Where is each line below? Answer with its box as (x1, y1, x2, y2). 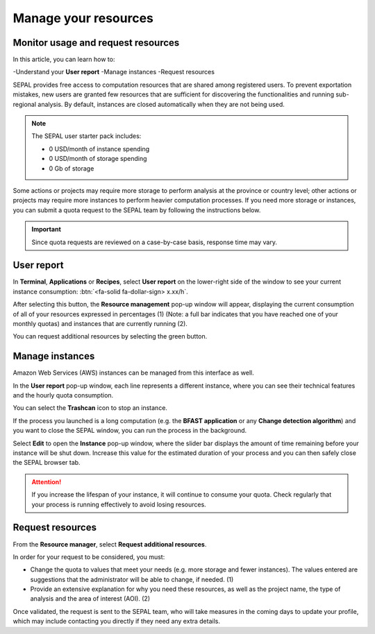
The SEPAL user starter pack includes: (31, 132, 142, 140)
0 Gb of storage (49, 164, 94, 173)
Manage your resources (12, 10, 154, 26)
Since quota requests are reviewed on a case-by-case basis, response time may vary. (31, 238, 278, 246)
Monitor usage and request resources (12, 37, 180, 49)
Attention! (31, 477, 62, 486)
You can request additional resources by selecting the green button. (12, 332, 208, 341)
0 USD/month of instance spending (49, 144, 150, 153)
